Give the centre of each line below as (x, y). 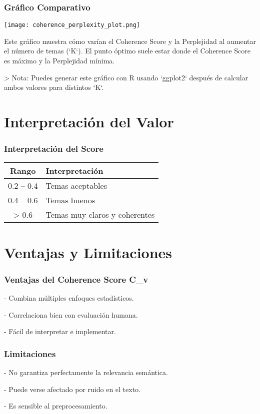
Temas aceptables (76, 186)
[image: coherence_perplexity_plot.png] (72, 25)
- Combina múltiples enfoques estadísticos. (69, 298)
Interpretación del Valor (89, 122)
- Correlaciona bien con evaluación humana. (71, 314)
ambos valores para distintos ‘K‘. (54, 87)
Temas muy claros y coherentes (100, 215)
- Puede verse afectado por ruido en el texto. (72, 389)
